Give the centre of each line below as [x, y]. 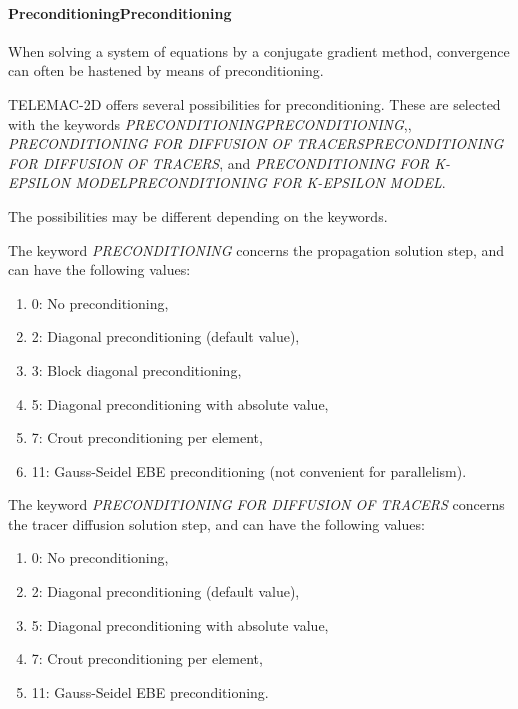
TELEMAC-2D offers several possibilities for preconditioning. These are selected [254, 103]
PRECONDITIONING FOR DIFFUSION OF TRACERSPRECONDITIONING [256, 143]
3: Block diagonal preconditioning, [136, 369]
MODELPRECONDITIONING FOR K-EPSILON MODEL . [260, 182]
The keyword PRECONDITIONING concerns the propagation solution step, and [256, 249]
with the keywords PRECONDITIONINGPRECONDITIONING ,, [210, 123]
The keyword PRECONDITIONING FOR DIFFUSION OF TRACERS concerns [256, 504]
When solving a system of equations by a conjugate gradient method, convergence [259, 50]
